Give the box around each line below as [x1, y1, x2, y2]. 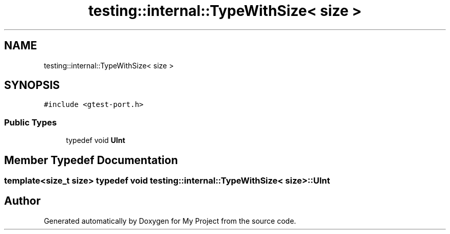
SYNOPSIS [4, 79, 60, 92]
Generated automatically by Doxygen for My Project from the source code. [44, 216, 296, 225]
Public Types [4, 117, 57, 128]
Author [4, 194, 41, 208]
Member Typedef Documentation [4, 153, 178, 167]
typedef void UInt [66, 136, 125, 145]
